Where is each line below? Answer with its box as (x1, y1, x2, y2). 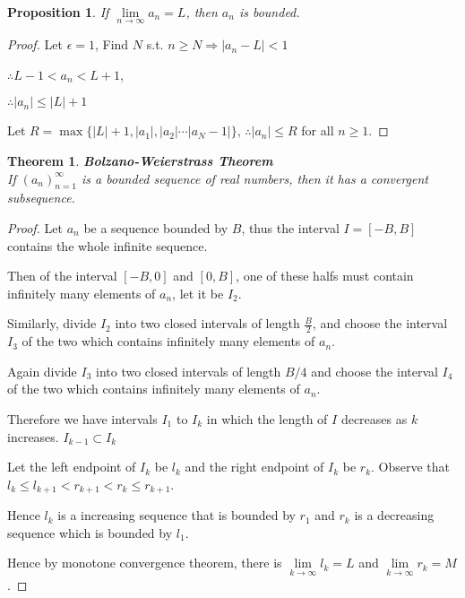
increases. (7, 427, 59, 446)
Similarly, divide (7, 314, 97, 333)
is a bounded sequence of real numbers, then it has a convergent (82, 169, 429, 187)
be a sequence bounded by (83, 218, 228, 237)
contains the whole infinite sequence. (7, 236, 208, 255)
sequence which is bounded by (7, 523, 173, 542)
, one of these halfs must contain (236, 266, 414, 285)
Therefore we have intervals (7, 409, 158, 428)
